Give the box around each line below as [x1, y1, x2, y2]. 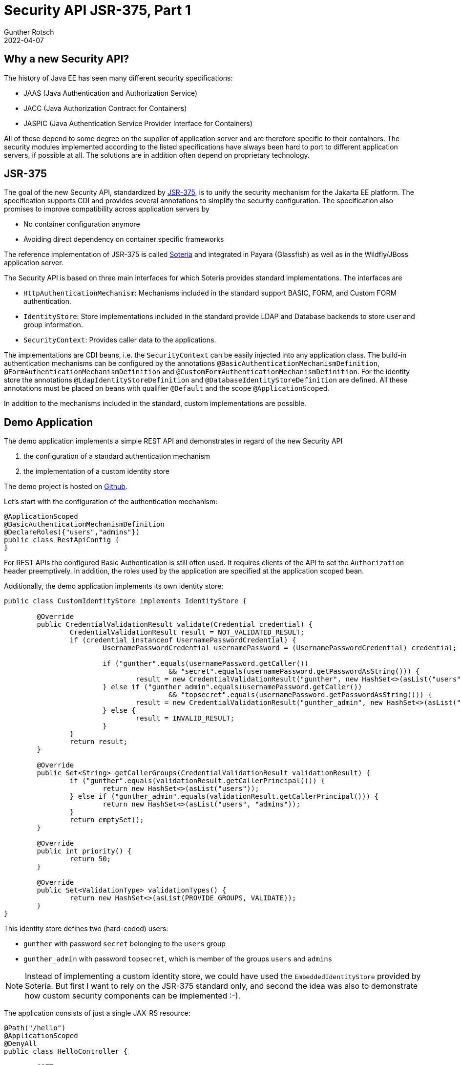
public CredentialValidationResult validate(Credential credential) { [37, 620, 313, 629]
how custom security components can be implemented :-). [25, 991, 241, 1001]
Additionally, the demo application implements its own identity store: [4, 582, 224, 591]
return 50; [69, 855, 111, 863]
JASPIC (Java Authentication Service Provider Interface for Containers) [23, 119, 253, 128]
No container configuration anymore [23, 220, 140, 229]
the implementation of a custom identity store [23, 467, 169, 476]
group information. [23, 320, 83, 329]
